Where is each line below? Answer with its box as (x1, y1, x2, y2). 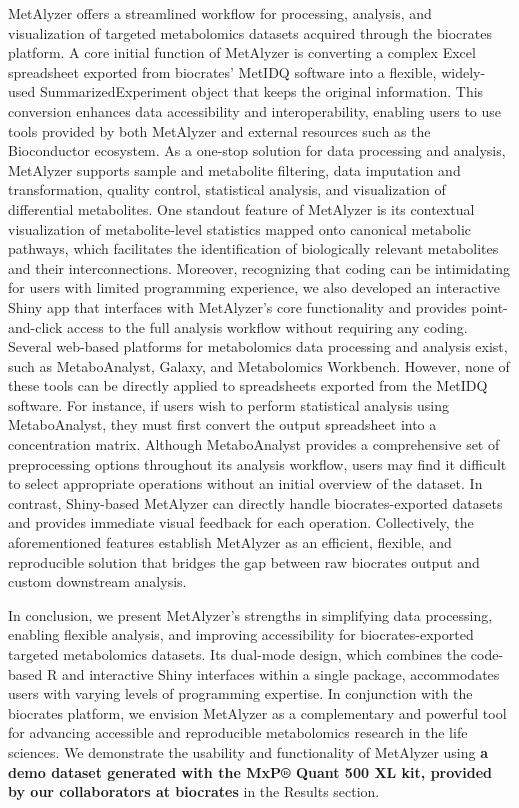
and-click (8, 316, 63, 337)
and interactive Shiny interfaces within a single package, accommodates (61, 663, 500, 684)
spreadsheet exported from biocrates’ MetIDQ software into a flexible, (8, 61, 437, 82)
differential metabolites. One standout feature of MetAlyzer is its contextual (8, 198, 475, 219)
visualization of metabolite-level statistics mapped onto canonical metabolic (8, 218, 472, 239)
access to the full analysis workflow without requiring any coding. (67, 316, 468, 337)
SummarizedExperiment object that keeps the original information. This (39, 81, 484, 102)
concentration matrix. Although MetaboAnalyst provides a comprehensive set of (8, 434, 500, 455)
